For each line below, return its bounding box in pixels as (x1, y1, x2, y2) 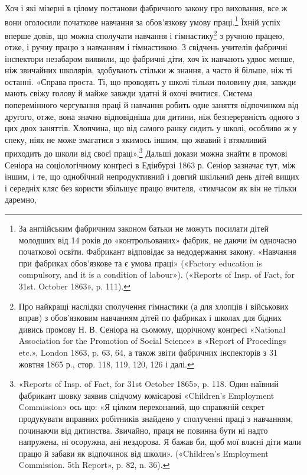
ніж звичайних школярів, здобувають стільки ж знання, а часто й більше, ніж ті (5, 64, 292, 76)
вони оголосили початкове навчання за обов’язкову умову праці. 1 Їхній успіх (5, 14, 280, 28)
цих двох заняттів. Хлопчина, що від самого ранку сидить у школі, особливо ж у (5, 122, 297, 134)
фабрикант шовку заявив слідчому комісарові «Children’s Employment (18, 389, 275, 401)
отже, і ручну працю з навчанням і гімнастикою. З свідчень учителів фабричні (5, 41, 288, 53)
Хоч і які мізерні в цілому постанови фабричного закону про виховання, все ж (5, 2, 288, 14)
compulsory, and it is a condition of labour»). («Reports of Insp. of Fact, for (18, 268, 295, 281)
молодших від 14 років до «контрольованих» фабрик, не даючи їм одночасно (18, 233, 297, 246)
